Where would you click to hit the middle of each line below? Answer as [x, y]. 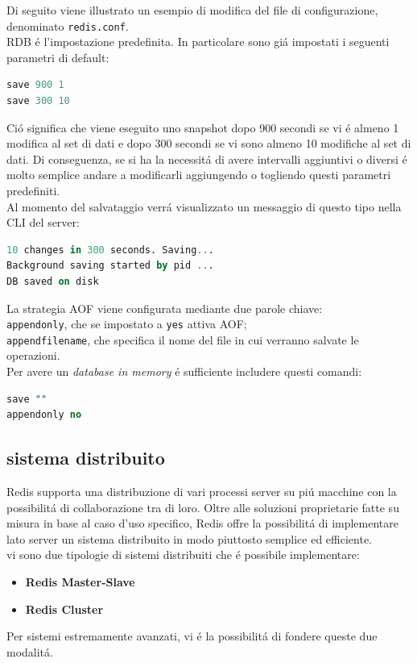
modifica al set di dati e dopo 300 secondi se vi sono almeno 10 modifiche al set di [209, 143]
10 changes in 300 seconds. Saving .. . [110, 250]
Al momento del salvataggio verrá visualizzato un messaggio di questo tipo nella [204, 206]
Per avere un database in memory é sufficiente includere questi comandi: [184, 371]
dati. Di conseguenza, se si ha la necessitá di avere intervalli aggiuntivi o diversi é [207, 158]
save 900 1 [35, 85]
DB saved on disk [53, 281]
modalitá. [30, 651]
